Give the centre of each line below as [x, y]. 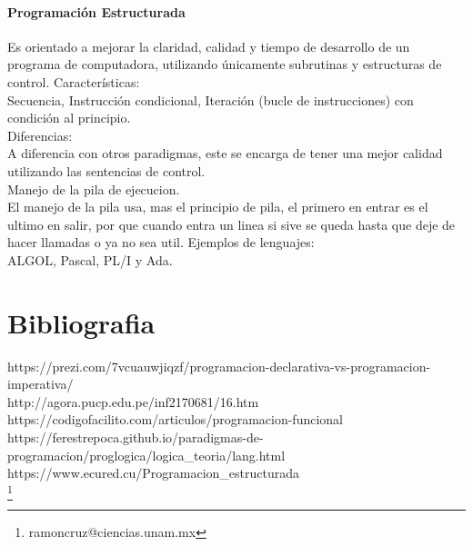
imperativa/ [40, 384]
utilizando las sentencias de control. [106, 170]
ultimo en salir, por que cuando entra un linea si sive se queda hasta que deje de [231, 224]
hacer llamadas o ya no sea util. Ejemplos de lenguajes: [161, 242]
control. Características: [74, 81]
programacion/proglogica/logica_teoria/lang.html [146, 455]
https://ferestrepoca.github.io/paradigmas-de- [136, 437]
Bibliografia [81, 322]
